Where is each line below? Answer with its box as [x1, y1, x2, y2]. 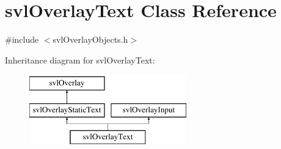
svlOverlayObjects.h [53, 33, 128, 46]
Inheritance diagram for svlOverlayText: [5, 53, 155, 66]
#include [5, 33, 39, 46]
